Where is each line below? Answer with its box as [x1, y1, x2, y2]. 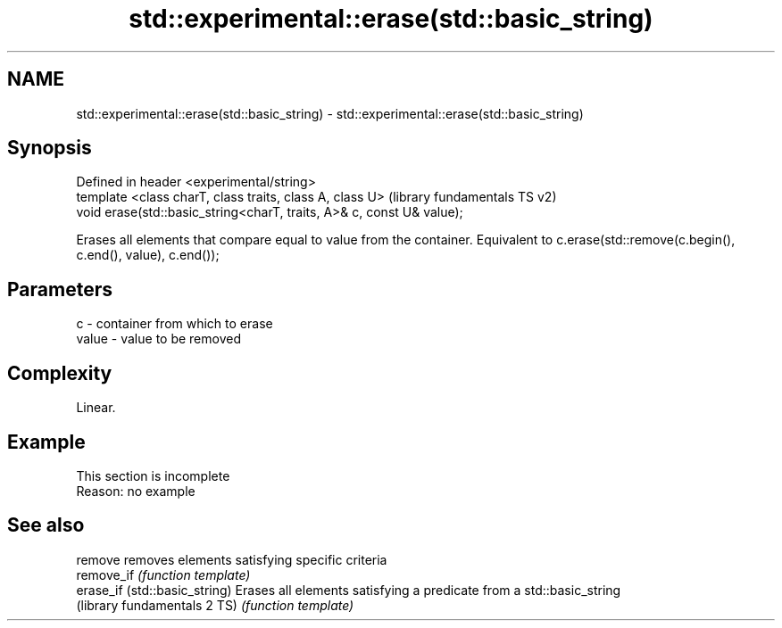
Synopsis [7, 136, 92, 160]
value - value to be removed [76, 331, 241, 347]
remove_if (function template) [76, 566, 251, 583]
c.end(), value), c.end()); [76, 247, 220, 263]
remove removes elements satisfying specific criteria [76, 551, 387, 567]
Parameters [7, 277, 112, 301]
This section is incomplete [76, 467, 230, 483]
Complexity [7, 361, 112, 384]
